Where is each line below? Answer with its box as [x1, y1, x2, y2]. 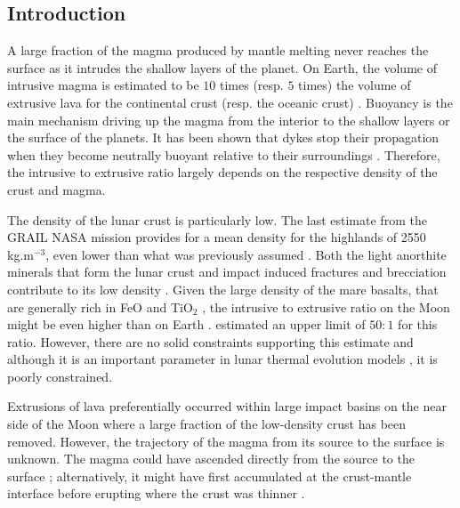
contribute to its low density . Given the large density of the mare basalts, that [7, 279, 439, 298]
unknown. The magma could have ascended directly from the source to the [7, 449, 415, 468]
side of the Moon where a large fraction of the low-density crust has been [7, 415, 407, 433]
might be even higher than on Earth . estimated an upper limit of [7, 315, 366, 334]
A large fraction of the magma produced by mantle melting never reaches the [7, 41, 429, 60]
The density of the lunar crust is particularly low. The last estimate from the [7, 210, 427, 229]
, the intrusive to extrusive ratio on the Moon [202, 297, 450, 316]
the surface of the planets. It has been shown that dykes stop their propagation [7, 128, 440, 147]
